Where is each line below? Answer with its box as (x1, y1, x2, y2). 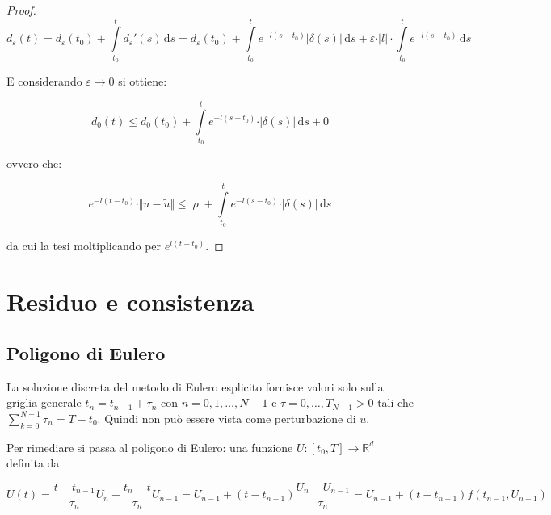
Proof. (6, 2, 36, 18)
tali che (377, 394, 414, 411)
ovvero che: (6, 155, 62, 172)
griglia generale (6, 394, 82, 411)
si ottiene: (118, 73, 167, 90)
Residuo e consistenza (6, 285, 254, 318)
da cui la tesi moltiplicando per (6, 237, 162, 254)
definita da (6, 454, 60, 471)
